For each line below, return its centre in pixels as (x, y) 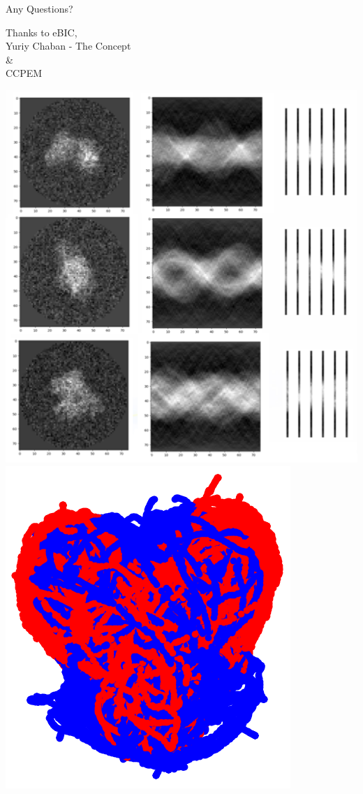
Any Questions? (39, 8)
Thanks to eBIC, (42, 32)
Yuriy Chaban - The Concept (68, 46)
